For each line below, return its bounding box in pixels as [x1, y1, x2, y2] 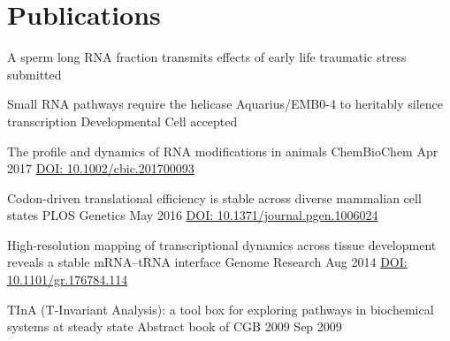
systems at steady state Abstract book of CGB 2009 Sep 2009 [7, 317, 342, 336]
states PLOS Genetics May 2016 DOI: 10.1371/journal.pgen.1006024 [7, 206, 378, 224]
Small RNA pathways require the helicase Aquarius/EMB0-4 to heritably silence [7, 95, 443, 113]
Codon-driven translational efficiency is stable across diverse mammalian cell [7, 188, 422, 207]
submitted [7, 64, 62, 83]
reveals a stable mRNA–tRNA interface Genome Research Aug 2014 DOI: [7, 253, 408, 271]
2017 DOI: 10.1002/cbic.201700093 [7, 159, 194, 178]
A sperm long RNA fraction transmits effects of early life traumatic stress [7, 48, 407, 66]
